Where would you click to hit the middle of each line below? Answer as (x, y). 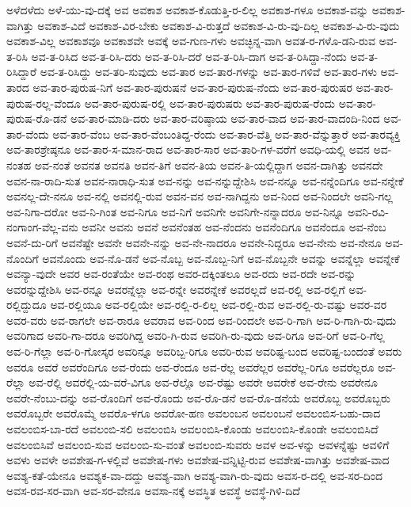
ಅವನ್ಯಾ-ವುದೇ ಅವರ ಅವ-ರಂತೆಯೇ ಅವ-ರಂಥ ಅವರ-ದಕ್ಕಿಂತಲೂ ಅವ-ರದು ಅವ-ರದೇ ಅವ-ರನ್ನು (181, 274)
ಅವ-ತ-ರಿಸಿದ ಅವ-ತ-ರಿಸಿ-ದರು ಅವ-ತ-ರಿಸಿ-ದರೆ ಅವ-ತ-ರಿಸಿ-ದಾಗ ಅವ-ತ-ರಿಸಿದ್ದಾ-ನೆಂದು (189, 56)
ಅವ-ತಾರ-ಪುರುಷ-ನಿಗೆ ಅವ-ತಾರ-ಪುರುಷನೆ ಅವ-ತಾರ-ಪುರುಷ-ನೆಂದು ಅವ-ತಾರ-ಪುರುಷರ (192, 87)
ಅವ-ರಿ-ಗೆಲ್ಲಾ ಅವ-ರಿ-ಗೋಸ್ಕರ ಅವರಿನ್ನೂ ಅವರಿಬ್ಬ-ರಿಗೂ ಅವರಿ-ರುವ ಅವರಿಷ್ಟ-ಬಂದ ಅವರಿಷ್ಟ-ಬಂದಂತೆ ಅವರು (204, 351)
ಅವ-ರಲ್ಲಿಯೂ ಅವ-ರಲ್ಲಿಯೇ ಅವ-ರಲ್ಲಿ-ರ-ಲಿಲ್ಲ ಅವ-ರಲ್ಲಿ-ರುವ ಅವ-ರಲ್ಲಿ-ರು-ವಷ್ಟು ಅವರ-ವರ (219, 305)
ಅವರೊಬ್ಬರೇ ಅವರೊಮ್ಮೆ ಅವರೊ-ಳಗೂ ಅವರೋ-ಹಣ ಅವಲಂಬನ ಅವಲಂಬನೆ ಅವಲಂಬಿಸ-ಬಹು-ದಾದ (194, 413)
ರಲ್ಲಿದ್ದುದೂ (27, 305)
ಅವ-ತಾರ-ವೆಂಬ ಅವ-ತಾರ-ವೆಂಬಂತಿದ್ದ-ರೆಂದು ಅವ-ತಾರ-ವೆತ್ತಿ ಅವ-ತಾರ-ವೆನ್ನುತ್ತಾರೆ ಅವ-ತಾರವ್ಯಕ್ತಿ (226, 133)
